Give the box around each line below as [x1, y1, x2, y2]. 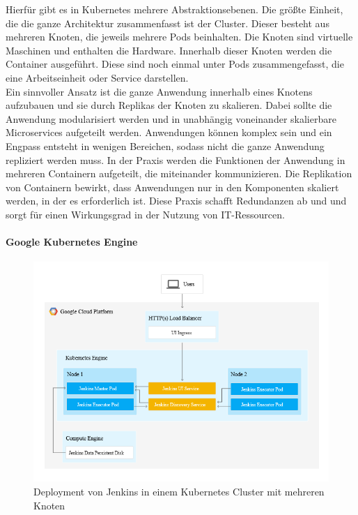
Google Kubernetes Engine [6, 234, 138, 249]
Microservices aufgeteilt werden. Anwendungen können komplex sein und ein [6, 125, 332, 140]
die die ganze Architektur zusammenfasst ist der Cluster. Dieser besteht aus [6, 15, 329, 30]
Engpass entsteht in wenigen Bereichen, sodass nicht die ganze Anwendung [6, 138, 325, 153]
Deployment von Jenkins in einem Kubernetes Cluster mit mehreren [33, 484, 325, 498]
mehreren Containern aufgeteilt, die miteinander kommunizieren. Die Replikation [6, 166, 352, 181]
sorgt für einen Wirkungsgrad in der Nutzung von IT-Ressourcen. [6, 207, 285, 221]
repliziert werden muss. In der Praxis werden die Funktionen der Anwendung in [6, 152, 345, 167]
